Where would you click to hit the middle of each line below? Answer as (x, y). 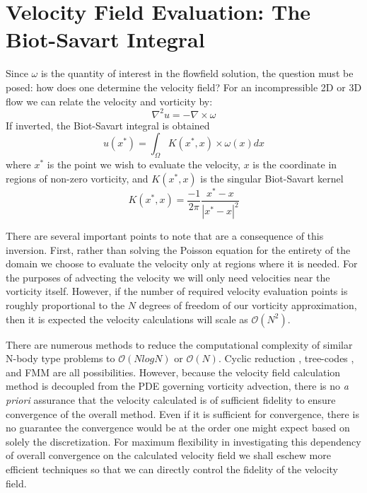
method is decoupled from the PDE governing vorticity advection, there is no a (177, 386)
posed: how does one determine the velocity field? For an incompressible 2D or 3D (184, 87)
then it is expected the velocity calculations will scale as (127, 319)
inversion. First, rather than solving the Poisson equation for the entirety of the (178, 249)
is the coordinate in (295, 164)
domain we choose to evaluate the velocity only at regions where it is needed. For (182, 263)
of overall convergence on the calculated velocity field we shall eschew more (168, 455)
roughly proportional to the (65, 305)
